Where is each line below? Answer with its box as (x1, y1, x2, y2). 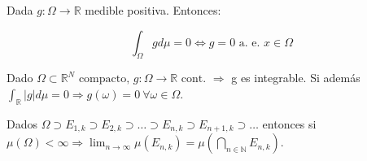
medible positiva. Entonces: (85, 2, 221, 18)
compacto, (78, 73, 130, 85)
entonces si (262, 115, 317, 132)
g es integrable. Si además (231, 69, 360, 86)
